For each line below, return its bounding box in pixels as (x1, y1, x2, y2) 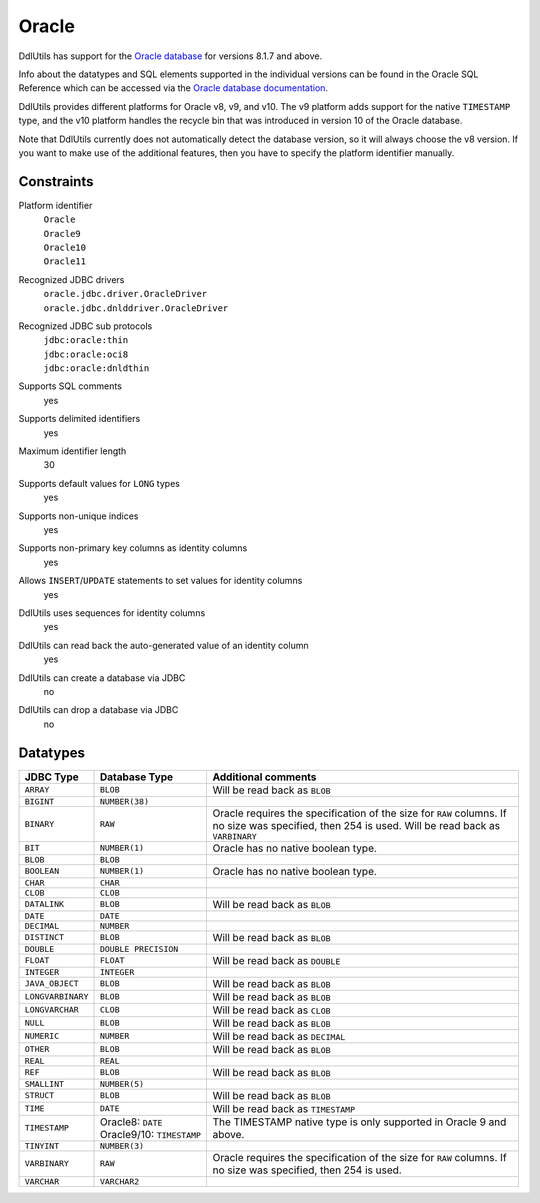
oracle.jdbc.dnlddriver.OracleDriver (43, 302, 229, 314)
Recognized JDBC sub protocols (18, 320, 153, 332)
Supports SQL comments (18, 380, 122, 392)
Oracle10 (43, 241, 87, 253)
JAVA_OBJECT (24, 978, 79, 989)
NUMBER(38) (99, 796, 150, 807)
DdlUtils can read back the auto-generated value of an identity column (18, 639, 309, 651)
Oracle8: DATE (99, 1115, 163, 1129)
